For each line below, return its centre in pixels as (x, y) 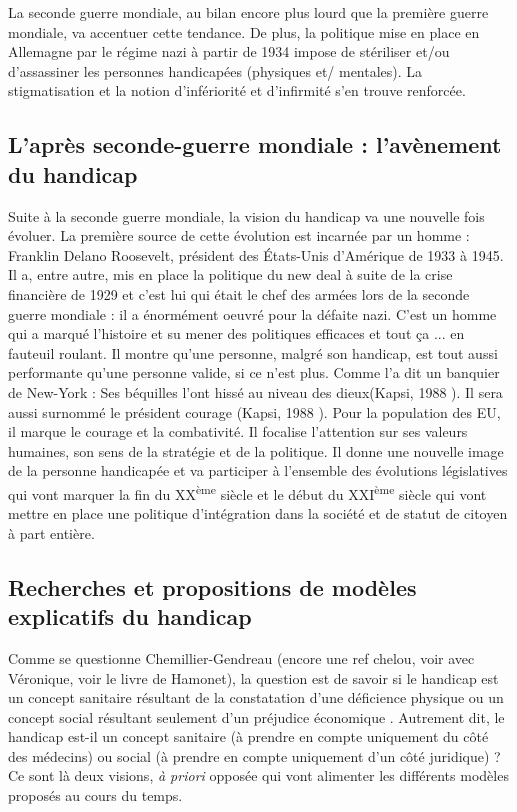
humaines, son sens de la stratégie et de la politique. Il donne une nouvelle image (256, 450)
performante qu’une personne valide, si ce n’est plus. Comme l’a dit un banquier (254, 372)
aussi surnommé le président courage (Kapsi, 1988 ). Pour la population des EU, (254, 411)
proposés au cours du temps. (95, 795)
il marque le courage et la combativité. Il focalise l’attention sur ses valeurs (238, 431)
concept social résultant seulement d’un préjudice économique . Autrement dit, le (256, 716)
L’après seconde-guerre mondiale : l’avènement (255, 144)
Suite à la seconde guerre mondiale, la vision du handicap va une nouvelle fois (246, 215)
